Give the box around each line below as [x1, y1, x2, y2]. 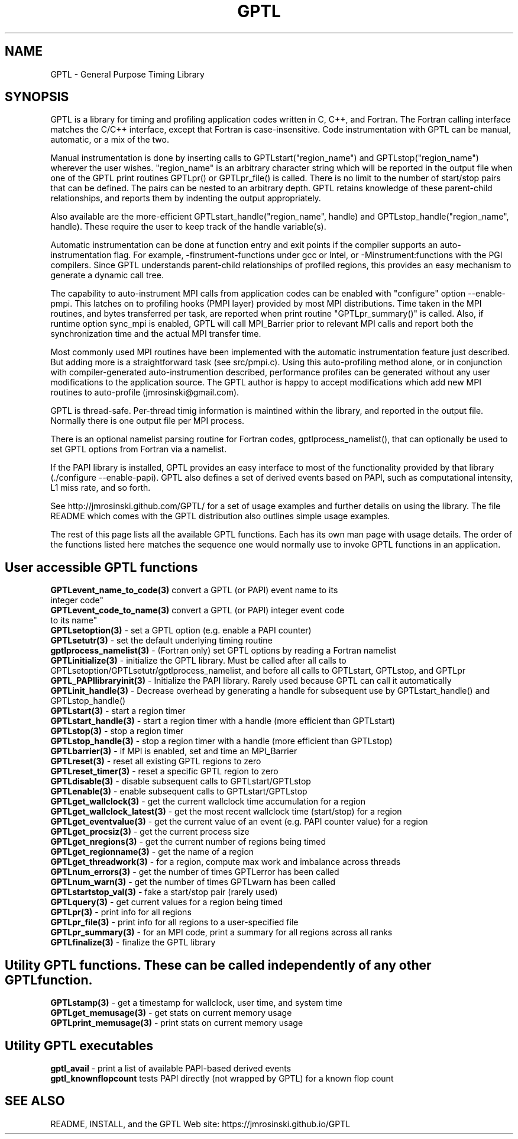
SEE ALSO [5, 1093, 65, 1109]
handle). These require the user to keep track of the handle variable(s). [50, 221, 326, 232]
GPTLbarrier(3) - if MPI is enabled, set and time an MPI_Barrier [50, 746, 297, 757]
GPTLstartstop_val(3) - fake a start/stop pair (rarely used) [50, 887, 278, 897]
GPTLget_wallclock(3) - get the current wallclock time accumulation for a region [50, 796, 366, 807]
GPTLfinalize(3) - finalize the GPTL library [50, 937, 216, 948]
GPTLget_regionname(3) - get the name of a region [50, 847, 254, 857]
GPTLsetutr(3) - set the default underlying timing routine [50, 635, 273, 646]
